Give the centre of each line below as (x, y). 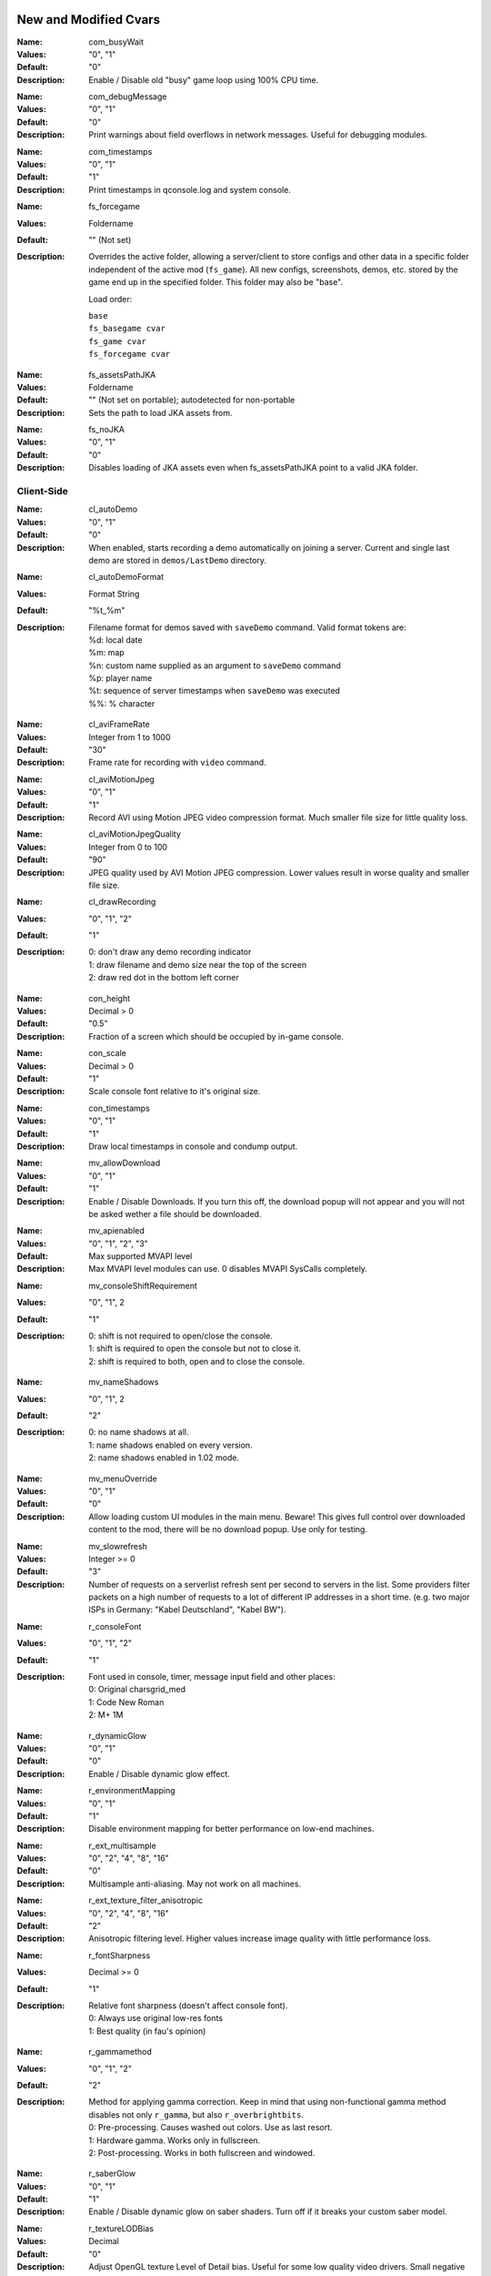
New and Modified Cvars (89, 20)
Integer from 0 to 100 (128, 847)
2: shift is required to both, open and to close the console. (197, 1361)
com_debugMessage (128, 97)
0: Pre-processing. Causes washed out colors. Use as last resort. (210, 2128)
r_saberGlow (112, 2174)
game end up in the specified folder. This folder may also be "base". (216, 282)
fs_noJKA (106, 430)
